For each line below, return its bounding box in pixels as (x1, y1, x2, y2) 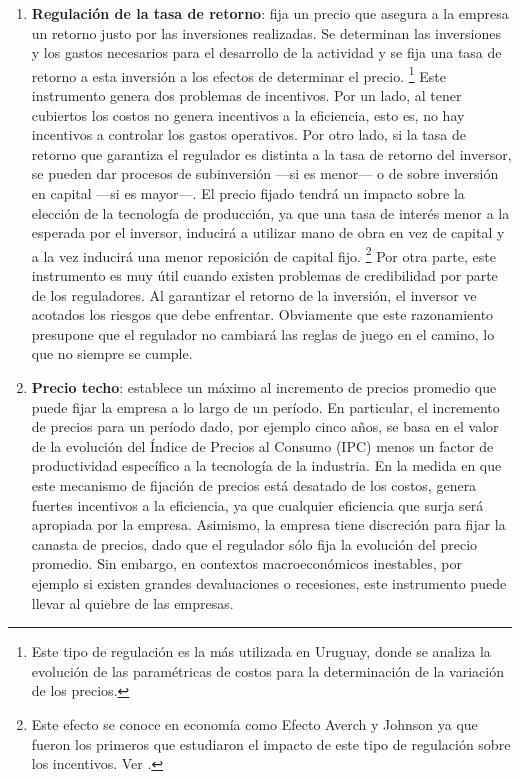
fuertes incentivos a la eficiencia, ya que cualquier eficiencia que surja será (31, 494, 484, 515)
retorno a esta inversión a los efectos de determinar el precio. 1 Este (31, 62, 446, 86)
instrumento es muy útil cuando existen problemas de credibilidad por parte (31, 265, 498, 286)
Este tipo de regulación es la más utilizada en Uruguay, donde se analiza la (31, 641, 491, 662)
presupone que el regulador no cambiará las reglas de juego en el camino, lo (31, 323, 495, 344)
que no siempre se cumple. (31, 343, 193, 364)
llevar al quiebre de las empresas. (31, 592, 234, 613)
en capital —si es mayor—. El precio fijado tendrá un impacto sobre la (31, 183, 465, 203)
